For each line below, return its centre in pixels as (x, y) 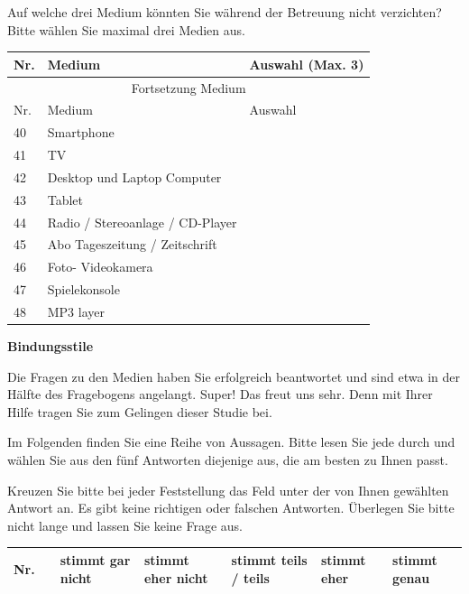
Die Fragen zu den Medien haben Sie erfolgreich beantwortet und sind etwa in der (234, 376)
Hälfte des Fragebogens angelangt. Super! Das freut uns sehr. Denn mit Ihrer (220, 394)
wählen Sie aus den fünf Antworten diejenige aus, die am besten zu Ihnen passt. (228, 460)
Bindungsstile (51, 346)
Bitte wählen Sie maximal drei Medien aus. (126, 29)
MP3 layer (76, 311)
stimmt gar (95, 559)
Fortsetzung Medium (189, 87)
